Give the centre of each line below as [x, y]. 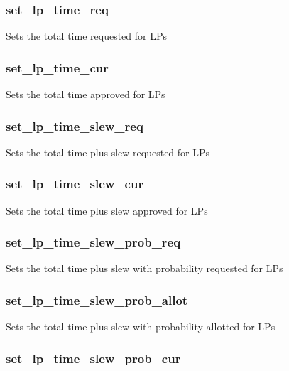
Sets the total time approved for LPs [86, 94]
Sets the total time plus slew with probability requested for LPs [144, 268]
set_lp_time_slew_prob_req [93, 242]
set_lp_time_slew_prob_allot [97, 300]
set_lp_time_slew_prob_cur [93, 358]
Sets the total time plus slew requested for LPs [108, 152]
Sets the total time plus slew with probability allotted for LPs [141, 327]
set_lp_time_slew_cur [75, 184]
